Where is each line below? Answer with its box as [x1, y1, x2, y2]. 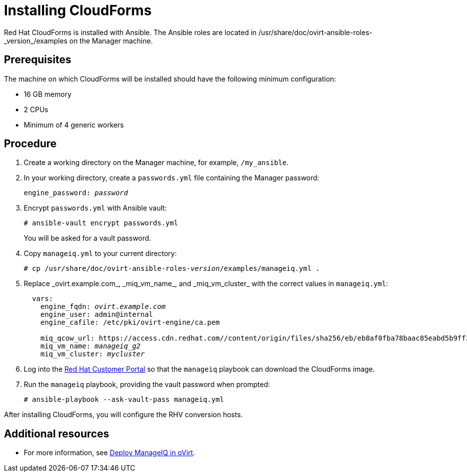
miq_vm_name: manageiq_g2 [40, 342, 141, 350]
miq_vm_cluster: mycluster [40, 350, 145, 358]
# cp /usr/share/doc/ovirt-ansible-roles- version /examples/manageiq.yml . [24, 264, 320, 273]
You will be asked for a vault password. [24, 234, 151, 243]
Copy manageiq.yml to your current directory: [24, 249, 177, 258]
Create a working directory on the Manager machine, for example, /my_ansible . [24, 158, 289, 167]
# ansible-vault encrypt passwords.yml [24, 219, 178, 227]
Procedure [4, 137, 57, 150]
